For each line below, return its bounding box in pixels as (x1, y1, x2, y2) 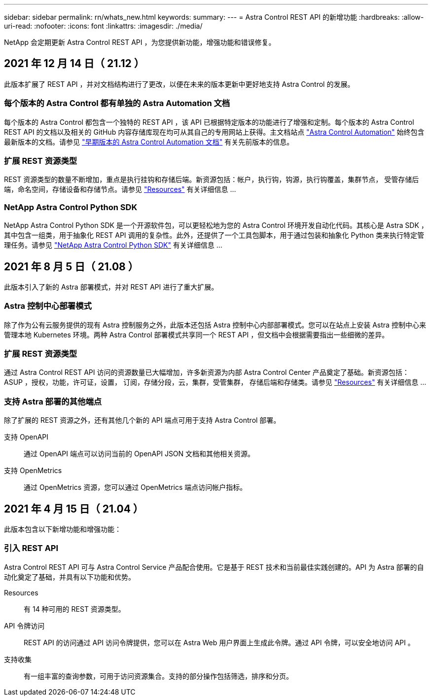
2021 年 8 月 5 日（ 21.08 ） (4, 260, 139, 273)
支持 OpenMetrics (4, 466, 62, 475)
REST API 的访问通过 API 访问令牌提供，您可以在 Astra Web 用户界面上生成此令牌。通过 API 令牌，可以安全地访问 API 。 (24, 638, 415, 647)
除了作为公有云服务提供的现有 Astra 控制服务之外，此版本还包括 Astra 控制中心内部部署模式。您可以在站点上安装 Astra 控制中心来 (4, 320, 426, 329)
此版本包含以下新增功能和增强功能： (4, 525, 121, 534)
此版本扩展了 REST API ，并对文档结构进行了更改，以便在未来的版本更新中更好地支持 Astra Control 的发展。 (4, 79, 355, 88)
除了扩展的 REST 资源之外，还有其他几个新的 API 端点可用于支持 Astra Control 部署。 (4, 416, 281, 425)
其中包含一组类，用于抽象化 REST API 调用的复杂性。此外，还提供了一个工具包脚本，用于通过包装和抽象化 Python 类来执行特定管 (4, 231, 424, 240)
